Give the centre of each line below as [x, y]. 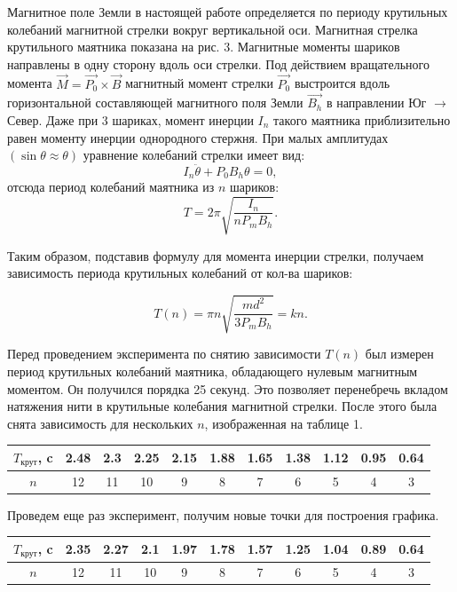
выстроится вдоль [342, 83]
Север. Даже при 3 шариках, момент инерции [130, 120]
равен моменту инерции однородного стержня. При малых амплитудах [198, 137]
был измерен [399, 354]
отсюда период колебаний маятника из [111, 187]
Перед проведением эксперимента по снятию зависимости [164, 354]
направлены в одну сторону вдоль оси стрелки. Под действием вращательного [218, 63]
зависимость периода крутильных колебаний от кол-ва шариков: [180, 273]
